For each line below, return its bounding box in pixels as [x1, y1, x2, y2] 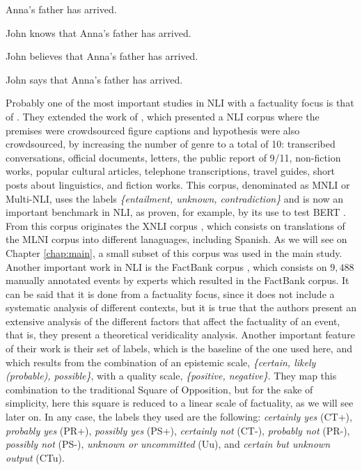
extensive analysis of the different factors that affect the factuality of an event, [6, 313, 340, 328]
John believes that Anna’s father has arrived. [6, 49, 198, 63]
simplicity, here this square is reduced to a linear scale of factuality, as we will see [6, 395, 354, 410]
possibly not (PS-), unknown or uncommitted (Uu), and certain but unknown [6, 437, 331, 451]
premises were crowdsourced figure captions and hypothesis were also [6, 123, 300, 137]
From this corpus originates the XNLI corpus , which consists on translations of [6, 218, 345, 233]
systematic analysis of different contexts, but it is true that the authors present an [6, 300, 356, 315]
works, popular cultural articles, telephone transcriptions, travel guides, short [6, 164, 335, 178]
